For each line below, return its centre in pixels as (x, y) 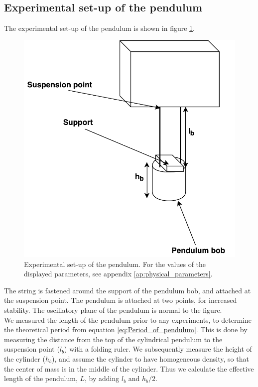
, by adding (102, 378)
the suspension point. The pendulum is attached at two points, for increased (121, 300)
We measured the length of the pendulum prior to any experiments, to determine (128, 320)
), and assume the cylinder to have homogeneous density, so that (150, 358)
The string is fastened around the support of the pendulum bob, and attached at (128, 290)
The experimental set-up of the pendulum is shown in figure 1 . (99, 28)
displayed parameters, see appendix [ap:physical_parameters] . (118, 274)
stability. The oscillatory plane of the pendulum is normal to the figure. (113, 310)
